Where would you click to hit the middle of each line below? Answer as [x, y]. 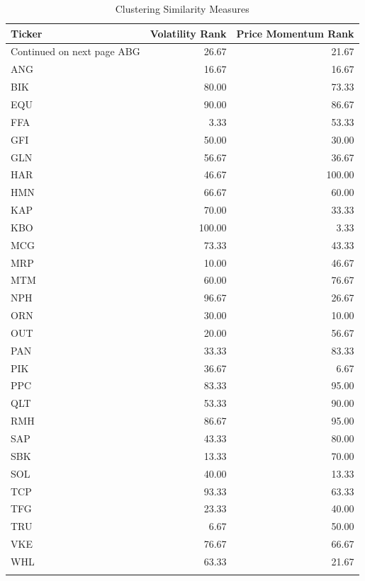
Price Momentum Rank [295, 33]
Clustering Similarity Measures [182, 8]
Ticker [27, 33]
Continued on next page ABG [75, 51]
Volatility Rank [188, 33]
